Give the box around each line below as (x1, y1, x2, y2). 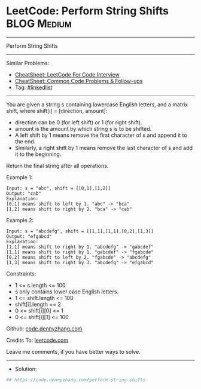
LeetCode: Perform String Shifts (6, 4, 169, 18)
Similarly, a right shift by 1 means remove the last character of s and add (14, 144, 193, 151)
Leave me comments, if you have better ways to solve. (6, 348, 141, 355)
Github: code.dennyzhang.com (6, 324, 83, 332)
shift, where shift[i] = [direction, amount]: (6, 107, 108, 114)
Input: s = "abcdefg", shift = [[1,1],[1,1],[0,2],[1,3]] (6, 228, 154, 234)
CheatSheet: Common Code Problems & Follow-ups (14, 77, 143, 84)
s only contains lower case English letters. (14, 288, 118, 295)
